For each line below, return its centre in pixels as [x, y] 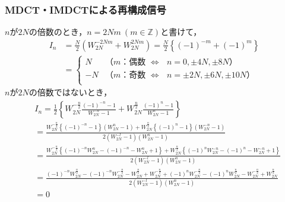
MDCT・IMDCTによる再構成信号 [85, 9]
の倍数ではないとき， [70, 92]
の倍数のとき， [58, 32]
